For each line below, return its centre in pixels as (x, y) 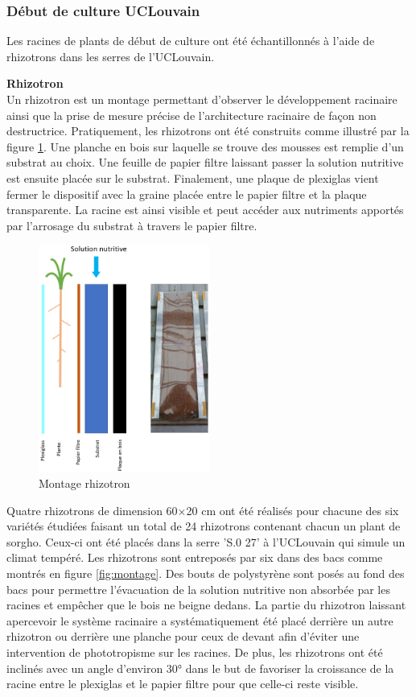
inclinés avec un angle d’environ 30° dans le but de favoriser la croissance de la (200, 668)
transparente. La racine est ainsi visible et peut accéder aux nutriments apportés (205, 210)
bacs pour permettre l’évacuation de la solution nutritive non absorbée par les (198, 589)
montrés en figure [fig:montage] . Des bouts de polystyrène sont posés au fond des (206, 573)
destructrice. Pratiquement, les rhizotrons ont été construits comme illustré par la (208, 131)
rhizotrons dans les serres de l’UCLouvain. (111, 56)
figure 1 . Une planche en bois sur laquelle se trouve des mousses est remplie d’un (205, 146)
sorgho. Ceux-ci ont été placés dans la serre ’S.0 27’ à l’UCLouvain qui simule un (206, 541)
